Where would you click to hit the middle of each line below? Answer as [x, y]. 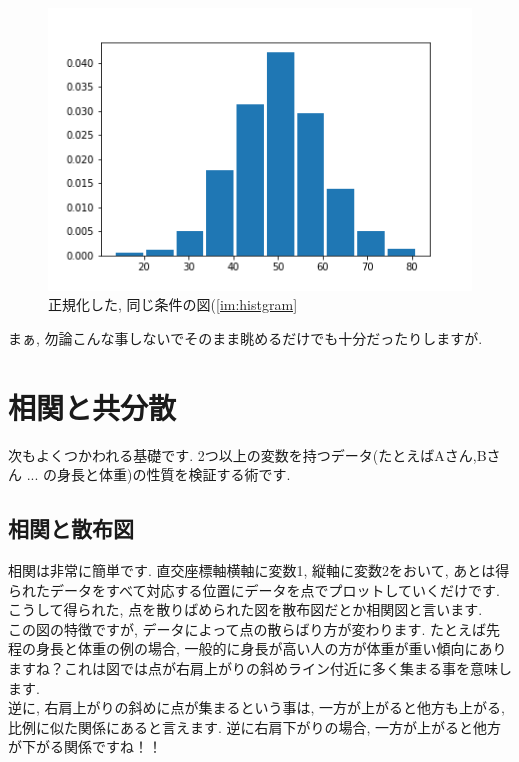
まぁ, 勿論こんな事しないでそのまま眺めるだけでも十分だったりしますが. [245, 337]
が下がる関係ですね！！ [85, 746]
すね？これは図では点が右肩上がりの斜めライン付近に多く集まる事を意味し [266, 667]
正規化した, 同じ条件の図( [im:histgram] [173, 304]
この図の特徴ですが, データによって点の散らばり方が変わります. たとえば [247, 628]
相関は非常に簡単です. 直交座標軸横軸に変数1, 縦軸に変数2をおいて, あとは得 [259, 569]
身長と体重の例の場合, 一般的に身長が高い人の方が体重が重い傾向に [257, 648]
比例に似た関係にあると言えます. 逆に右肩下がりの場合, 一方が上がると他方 [255, 726]
